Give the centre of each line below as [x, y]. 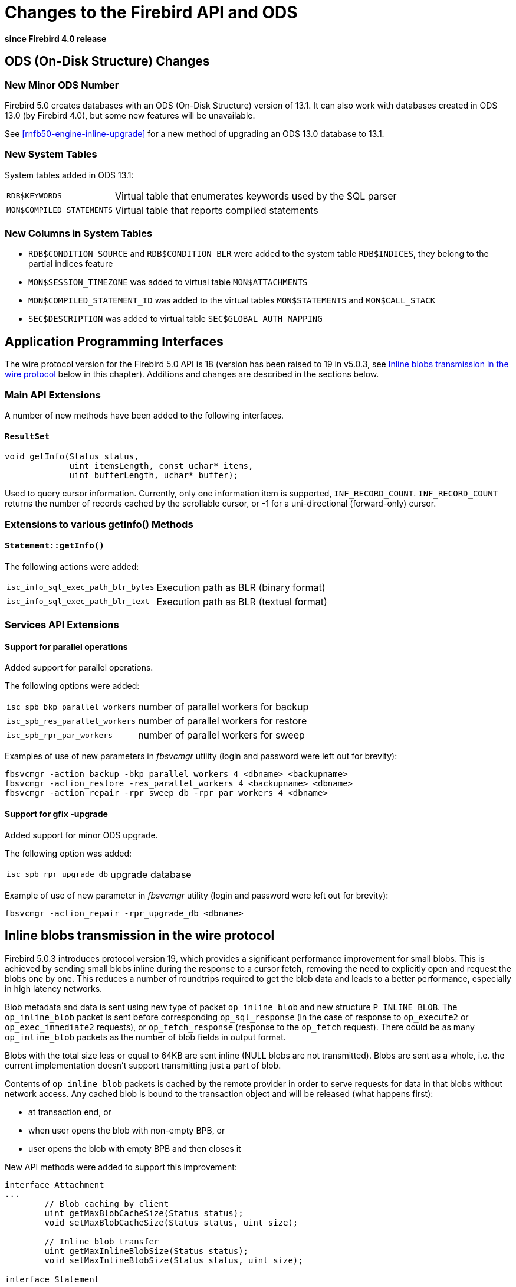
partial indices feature [71, 264]
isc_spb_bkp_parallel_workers [71, 707]
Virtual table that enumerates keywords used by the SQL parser [256, 196]
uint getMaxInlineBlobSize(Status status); [147, 1251]
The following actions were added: [72, 566]
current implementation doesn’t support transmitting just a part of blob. [143, 1065]
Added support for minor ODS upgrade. [81, 835]
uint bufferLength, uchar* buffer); [154, 476]
